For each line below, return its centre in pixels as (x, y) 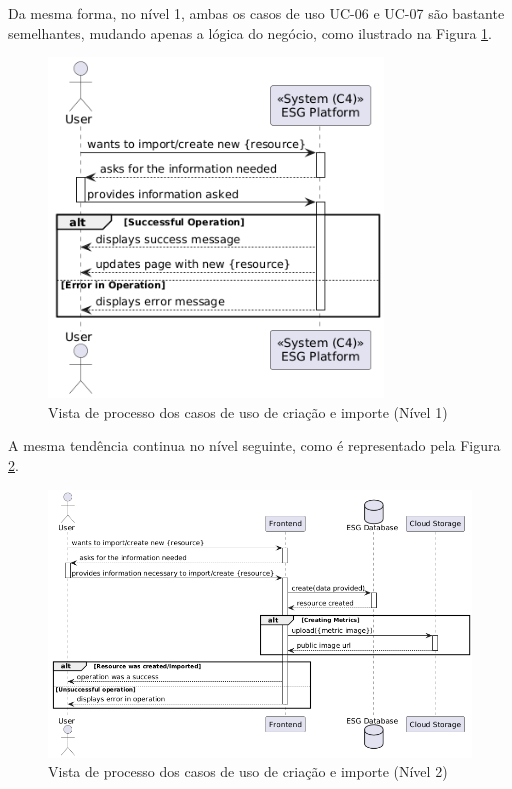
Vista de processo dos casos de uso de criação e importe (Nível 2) (248, 771)
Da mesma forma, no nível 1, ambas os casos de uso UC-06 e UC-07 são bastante (256, 13)
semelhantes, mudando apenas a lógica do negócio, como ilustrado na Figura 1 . (250, 32)
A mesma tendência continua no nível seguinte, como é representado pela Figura (254, 445)
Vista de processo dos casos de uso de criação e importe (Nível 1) (248, 411)
